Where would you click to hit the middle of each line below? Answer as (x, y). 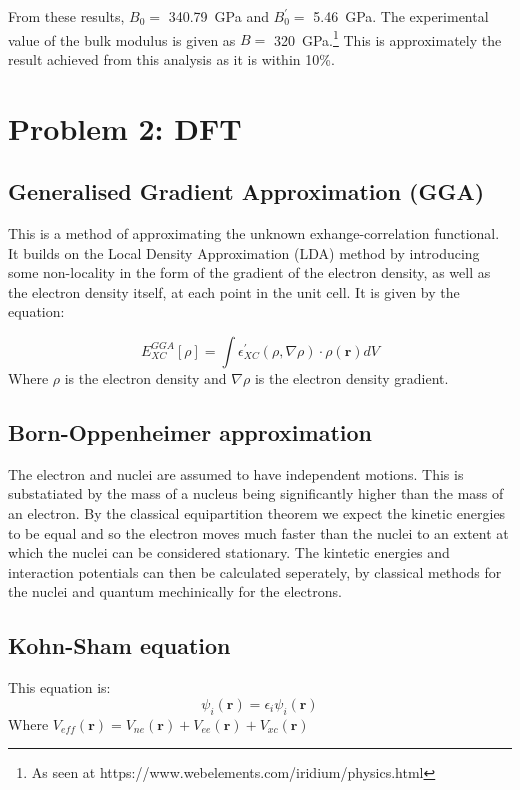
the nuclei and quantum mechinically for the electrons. (175, 591)
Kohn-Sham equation (119, 645)
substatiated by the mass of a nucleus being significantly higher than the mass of (256, 493)
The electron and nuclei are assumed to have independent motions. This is (236, 473)
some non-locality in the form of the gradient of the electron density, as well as (249, 272)
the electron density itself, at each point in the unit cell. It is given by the (234, 291)
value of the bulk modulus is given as (122, 39)
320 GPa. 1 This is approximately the (387, 38)
